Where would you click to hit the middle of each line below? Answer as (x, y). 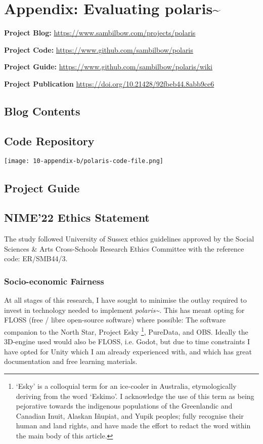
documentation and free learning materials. (71, 361)
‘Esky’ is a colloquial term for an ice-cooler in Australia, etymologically (126, 386)
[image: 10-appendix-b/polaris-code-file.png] (84, 161)
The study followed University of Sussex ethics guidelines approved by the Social (129, 239)
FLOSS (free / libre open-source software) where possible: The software (115, 320)
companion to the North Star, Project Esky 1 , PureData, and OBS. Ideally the (126, 331)
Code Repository (49, 140)
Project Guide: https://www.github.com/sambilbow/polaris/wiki (108, 67)
